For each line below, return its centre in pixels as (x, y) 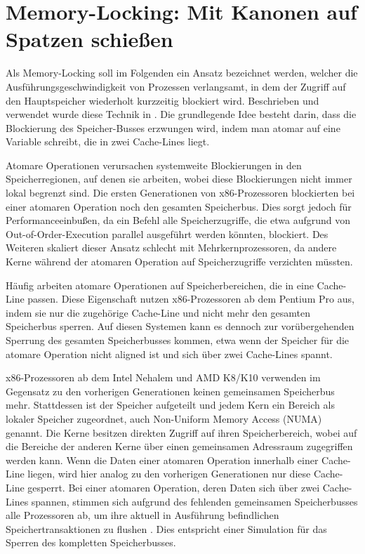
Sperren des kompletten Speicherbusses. (91, 542)
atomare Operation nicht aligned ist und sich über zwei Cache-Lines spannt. (169, 354)
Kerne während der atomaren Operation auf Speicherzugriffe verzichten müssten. (179, 262)
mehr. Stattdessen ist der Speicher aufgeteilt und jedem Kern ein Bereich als (170, 405)
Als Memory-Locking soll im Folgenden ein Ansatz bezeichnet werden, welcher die (182, 73)
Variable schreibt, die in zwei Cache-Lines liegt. (108, 141)
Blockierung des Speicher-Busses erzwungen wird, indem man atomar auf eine (173, 127)
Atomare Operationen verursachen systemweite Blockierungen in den (154, 165)
